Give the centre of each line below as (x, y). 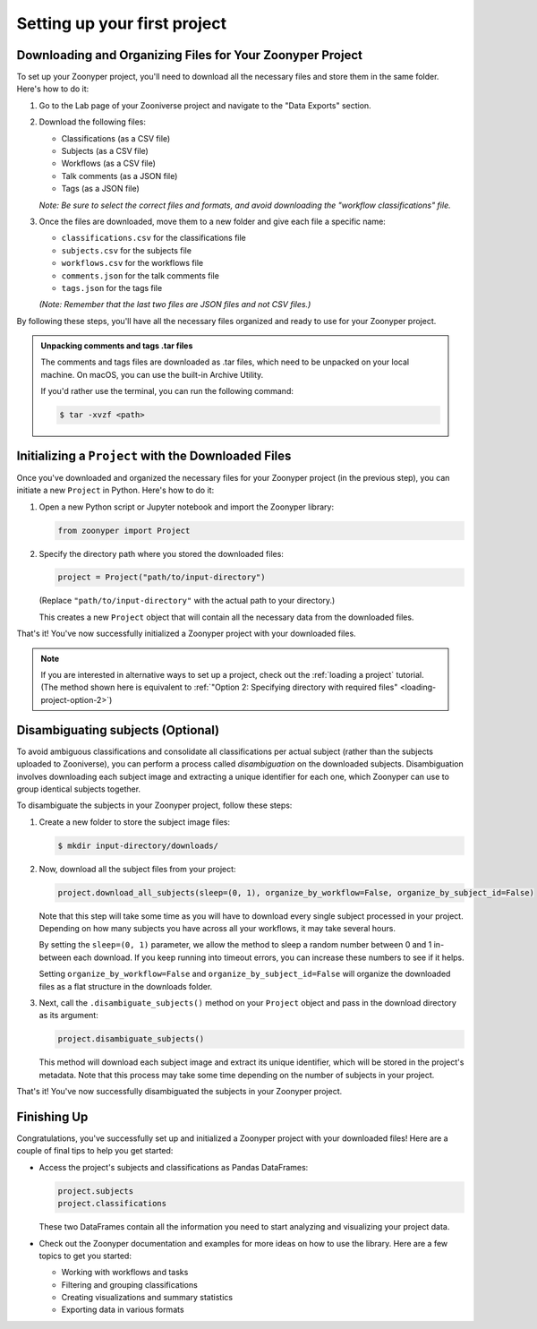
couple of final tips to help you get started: (95, 1151)
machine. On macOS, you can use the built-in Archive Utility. (152, 374)
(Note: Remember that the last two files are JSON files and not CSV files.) (175, 304)
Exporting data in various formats (123, 1310)
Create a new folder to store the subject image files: (134, 822)
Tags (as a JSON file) (101, 189)
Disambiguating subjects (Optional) (118, 730)
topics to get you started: (85, 1256)
